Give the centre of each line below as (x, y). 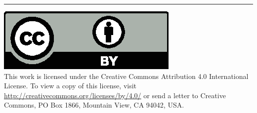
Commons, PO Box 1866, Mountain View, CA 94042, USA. (94, 105)
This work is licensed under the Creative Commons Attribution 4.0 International (126, 76)
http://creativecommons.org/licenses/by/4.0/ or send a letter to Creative (115, 95)
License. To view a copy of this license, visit (70, 86)
